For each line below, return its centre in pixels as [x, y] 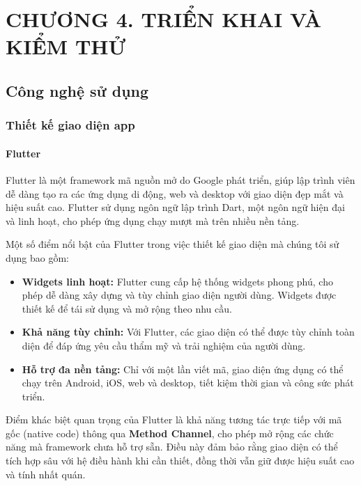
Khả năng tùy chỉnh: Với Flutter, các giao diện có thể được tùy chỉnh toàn [188, 332]
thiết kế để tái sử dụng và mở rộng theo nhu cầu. [127, 308]
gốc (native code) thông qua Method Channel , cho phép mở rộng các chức [170, 433]
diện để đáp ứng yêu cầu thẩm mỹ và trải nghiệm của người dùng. [164, 345]
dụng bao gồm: [38, 257]
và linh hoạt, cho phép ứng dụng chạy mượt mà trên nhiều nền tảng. [153, 220]
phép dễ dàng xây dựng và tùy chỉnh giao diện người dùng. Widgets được [179, 295]
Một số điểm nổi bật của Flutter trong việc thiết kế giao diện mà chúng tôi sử [172, 244]
